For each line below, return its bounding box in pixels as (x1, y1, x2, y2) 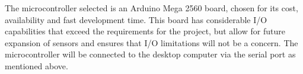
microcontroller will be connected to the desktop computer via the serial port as (5, 48, 296, 60)
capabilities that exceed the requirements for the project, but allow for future (5, 25, 285, 37)
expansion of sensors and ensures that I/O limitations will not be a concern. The (5, 36, 298, 49)
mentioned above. (5, 59, 68, 72)
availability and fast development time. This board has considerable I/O (5, 13, 267, 25)
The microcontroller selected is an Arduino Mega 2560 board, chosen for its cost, (5, 2, 298, 14)
